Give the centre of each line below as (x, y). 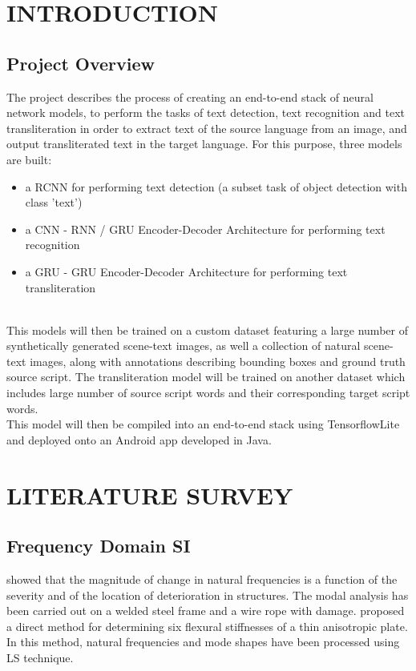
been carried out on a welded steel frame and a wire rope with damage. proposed (206, 611)
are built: (29, 159)
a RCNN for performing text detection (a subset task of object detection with (216, 186)
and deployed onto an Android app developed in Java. (139, 439)
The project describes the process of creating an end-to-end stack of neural (190, 96)
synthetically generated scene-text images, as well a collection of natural (184, 346)
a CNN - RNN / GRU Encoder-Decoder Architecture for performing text (205, 229)
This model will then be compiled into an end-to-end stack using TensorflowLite (203, 424)
